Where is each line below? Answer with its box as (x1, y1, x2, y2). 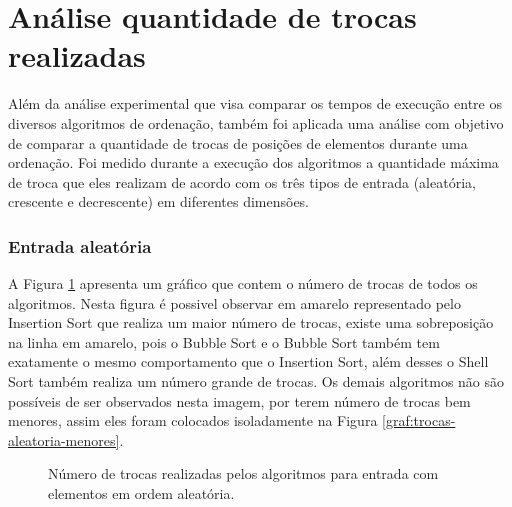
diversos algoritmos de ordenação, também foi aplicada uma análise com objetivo (8, 112, 504, 133)
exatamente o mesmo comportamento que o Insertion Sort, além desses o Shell (8, 351, 489, 372)
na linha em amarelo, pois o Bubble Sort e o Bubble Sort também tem (8, 331, 440, 352)
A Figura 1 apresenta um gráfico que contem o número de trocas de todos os (8, 273, 478, 294)
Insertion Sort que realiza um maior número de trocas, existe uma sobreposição (8, 312, 494, 333)
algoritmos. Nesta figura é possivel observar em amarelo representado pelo (8, 292, 461, 313)
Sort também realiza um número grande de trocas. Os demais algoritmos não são (8, 371, 505, 392)
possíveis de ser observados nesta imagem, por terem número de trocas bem (8, 390, 471, 411)
